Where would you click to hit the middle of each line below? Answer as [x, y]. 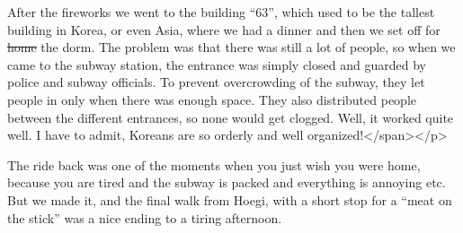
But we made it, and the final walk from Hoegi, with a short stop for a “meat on [230, 199]
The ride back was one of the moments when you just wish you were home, [214, 164]
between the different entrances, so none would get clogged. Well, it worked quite [231, 117]
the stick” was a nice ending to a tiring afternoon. [145, 217]
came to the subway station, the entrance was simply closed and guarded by [217, 64]
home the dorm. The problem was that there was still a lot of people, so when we [231, 47]
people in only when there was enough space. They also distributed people [212, 99]
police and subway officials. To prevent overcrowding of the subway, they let [216, 82]
